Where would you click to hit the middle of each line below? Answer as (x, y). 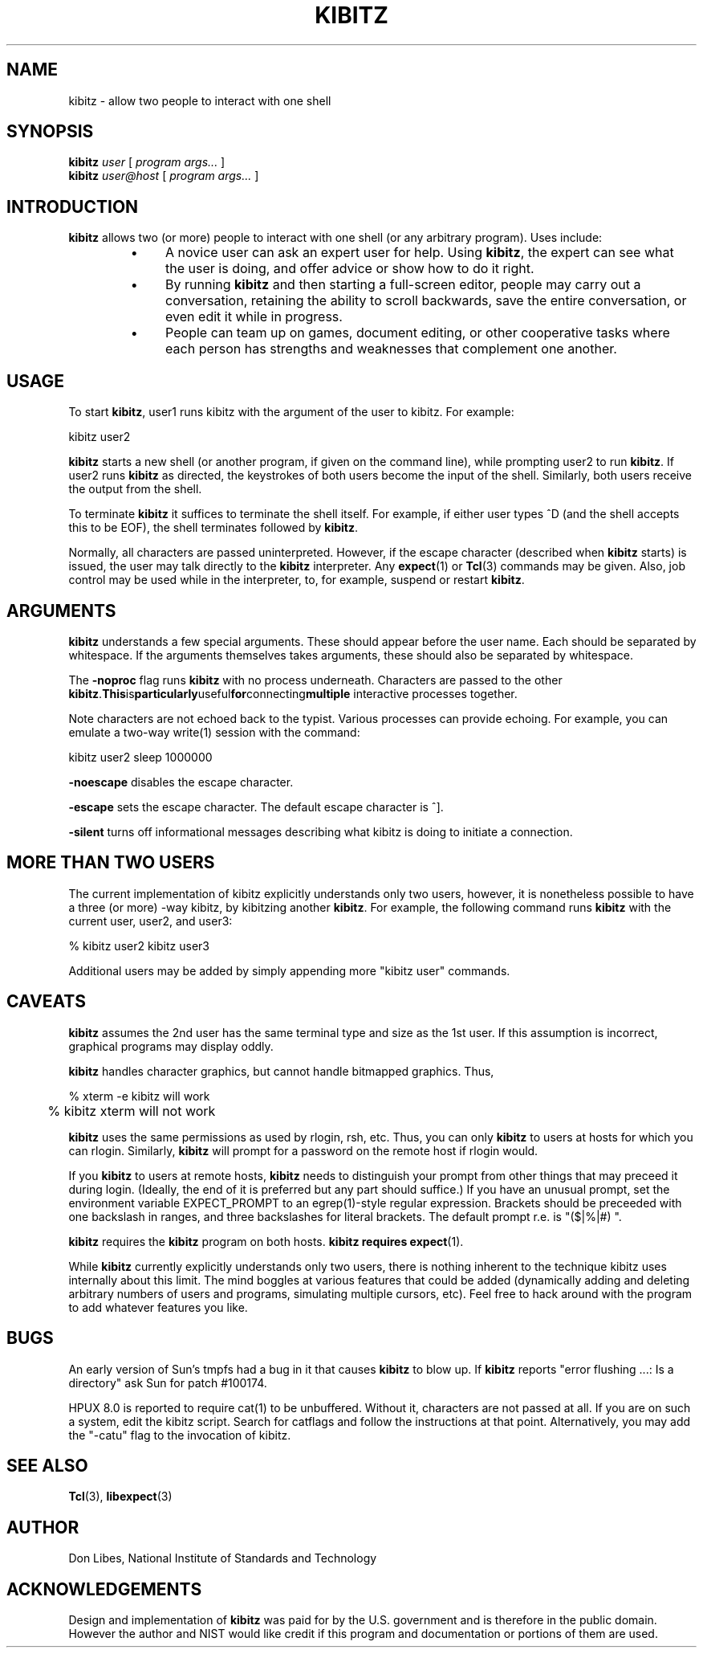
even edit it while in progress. (254, 317)
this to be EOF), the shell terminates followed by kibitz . (213, 528)
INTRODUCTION (73, 206)
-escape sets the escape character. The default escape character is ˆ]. (256, 807)
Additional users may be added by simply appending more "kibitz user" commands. (289, 970)
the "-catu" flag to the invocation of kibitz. (180, 1435)
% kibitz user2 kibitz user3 (139, 945)
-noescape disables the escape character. (181, 782)
